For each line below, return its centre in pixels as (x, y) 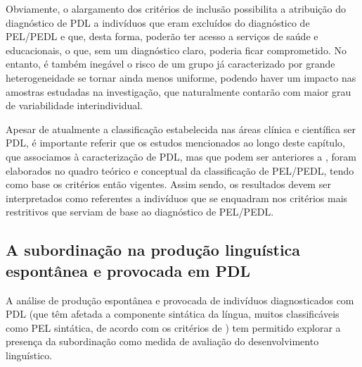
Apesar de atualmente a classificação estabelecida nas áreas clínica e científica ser (181, 129)
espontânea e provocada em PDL (128, 270)
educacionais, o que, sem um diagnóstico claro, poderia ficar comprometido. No (176, 50)
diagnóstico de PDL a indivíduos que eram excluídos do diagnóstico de (158, 22)
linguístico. (29, 355)
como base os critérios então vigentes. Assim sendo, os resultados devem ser (168, 184)
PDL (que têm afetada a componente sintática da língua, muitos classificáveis (173, 314)
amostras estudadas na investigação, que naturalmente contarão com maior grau (179, 91)
